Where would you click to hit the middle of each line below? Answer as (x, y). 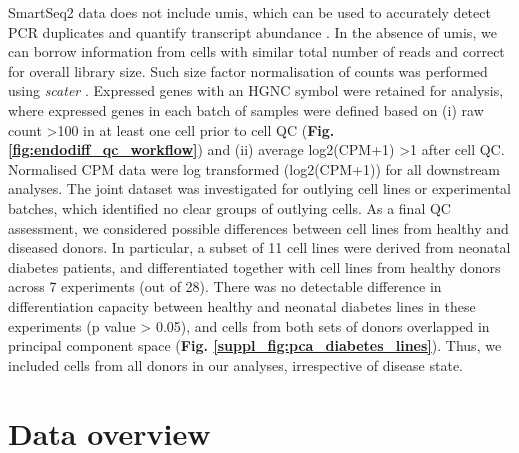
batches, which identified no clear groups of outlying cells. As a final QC (229, 207)
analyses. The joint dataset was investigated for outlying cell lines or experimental (260, 188)
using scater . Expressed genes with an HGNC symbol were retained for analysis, (256, 90)
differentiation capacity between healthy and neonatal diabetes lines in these (242, 305)
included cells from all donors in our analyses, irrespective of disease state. (236, 364)
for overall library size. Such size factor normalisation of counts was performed (248, 70)
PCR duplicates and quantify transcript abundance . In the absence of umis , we (252, 31)
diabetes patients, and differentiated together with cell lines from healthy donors (254, 266)
